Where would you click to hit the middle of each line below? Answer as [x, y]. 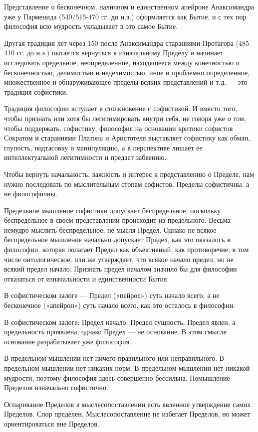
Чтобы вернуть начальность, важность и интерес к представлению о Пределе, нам [129, 174]
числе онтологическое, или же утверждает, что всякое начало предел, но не [119, 259]
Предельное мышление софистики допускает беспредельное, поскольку [112, 210]
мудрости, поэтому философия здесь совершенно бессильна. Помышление [117, 377]
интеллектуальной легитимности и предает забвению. [85, 157]
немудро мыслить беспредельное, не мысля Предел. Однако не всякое [110, 229]
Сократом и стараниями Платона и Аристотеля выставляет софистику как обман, [127, 138]
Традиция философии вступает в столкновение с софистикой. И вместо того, [121, 108]
